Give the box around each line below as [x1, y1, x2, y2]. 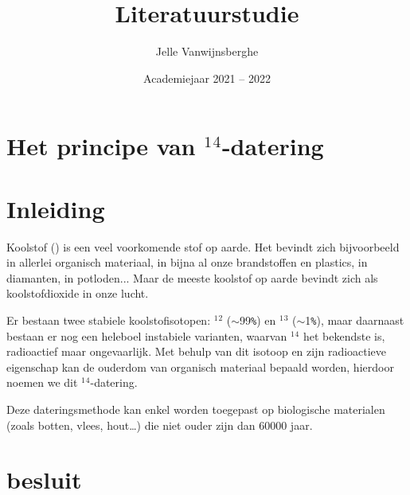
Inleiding [6, 192, 105, 224]
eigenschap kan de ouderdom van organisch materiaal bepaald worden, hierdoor [6, 358, 394, 375]
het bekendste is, [303, 327, 385, 344]
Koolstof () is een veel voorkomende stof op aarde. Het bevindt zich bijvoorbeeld [6, 238, 400, 255]
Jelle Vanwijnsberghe [155, 43, 259, 60]
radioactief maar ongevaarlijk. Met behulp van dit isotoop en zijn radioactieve [6, 343, 387, 360]
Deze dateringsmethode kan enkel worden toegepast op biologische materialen [6, 401, 385, 418]
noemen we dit [6, 374, 78, 391]
